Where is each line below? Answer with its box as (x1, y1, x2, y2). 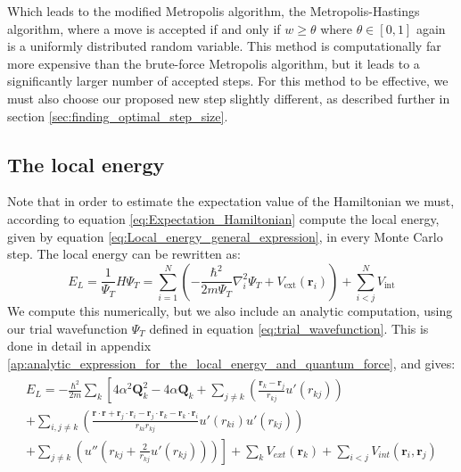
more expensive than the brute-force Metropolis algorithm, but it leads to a (7, 54, 420, 72)
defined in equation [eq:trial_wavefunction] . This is (149, 319, 429, 337)
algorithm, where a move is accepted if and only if (7, 19, 281, 37)
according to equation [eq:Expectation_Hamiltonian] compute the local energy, (7, 209, 440, 228)
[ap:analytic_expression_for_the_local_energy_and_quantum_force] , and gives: (7, 353, 456, 372)
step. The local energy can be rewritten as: (7, 244, 241, 263)
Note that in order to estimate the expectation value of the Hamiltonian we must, (7, 192, 455, 211)
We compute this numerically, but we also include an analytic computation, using (7, 302, 453, 320)
